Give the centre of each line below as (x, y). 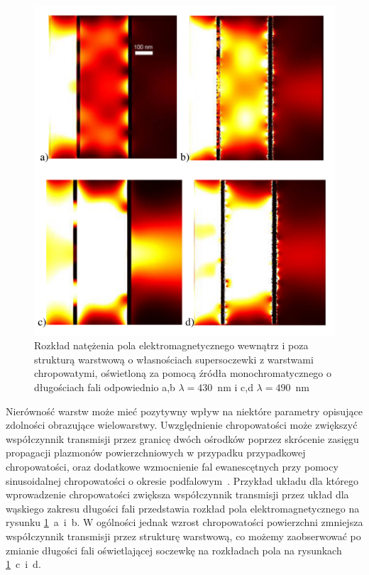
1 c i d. (23, 564)
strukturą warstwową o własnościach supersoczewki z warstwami (174, 359)
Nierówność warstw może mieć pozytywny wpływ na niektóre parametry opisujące (184, 411)
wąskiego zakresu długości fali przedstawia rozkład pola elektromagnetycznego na (183, 508)
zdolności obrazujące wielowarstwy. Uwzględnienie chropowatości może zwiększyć (182, 425)
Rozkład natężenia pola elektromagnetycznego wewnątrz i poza (171, 345)
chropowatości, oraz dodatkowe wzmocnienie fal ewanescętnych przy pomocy (172, 466)
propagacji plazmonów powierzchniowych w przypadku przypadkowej (156, 453)
